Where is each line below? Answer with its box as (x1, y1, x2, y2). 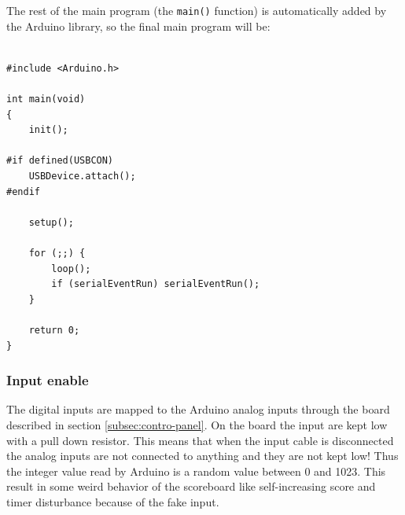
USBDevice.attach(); (28, 171, 136, 182)
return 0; (28, 324, 80, 336)
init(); (28, 124, 68, 136)
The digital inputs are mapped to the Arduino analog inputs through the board (6, 401, 390, 418)
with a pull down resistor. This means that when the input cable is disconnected (6, 432, 394, 448)
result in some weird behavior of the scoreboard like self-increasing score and (6, 478, 376, 495)
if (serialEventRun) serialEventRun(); (51, 278, 260, 290)
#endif (6, 186, 40, 197)
